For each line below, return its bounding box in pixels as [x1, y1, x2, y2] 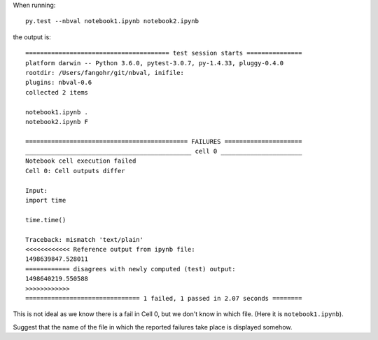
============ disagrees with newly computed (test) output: [25, 265, 236, 273]
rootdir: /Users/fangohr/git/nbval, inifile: [25, 69, 185, 76]
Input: [25, 186, 48, 194]
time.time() [25, 216, 66, 224]
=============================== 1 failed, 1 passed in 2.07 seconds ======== [25, 294, 302, 302]
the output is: [13, 32, 52, 41]
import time [25, 196, 66, 205]
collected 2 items [25, 88, 89, 96]
